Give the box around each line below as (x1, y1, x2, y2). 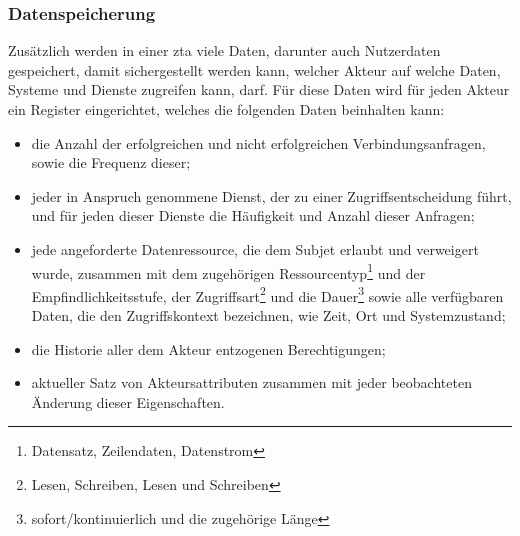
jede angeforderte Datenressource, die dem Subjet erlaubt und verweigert (31, 238, 479, 259)
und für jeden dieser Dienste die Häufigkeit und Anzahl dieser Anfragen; (31, 205, 475, 226)
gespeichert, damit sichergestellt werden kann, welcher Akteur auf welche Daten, (8, 59, 501, 80)
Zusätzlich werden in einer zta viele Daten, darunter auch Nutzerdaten (8, 40, 441, 61)
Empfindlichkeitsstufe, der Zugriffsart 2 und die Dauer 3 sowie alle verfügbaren (31, 282, 504, 306)
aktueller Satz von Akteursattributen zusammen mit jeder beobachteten (31, 372, 472, 393)
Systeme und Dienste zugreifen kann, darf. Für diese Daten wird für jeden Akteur (8, 79, 510, 100)
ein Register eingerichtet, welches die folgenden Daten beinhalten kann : (8, 99, 445, 119)
